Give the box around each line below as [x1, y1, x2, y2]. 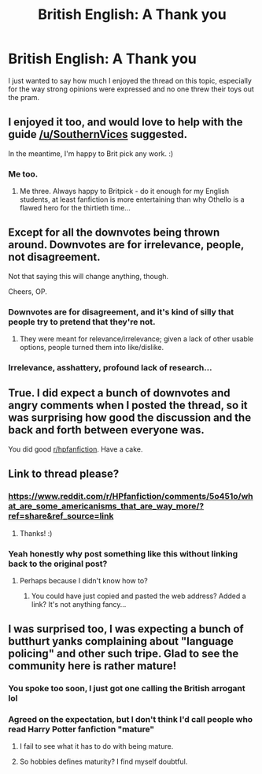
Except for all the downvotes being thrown [8, 226, 220, 240]
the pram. [8, 92, 39, 102]
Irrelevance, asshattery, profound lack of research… [8, 363, 212, 374]
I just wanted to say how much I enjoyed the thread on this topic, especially [8, 76, 252, 85]
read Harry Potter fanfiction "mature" [8, 724, 155, 735]
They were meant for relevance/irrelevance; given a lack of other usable [19, 334, 254, 344]
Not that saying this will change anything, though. [8, 271, 169, 281]
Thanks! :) [19, 528, 53, 538]
